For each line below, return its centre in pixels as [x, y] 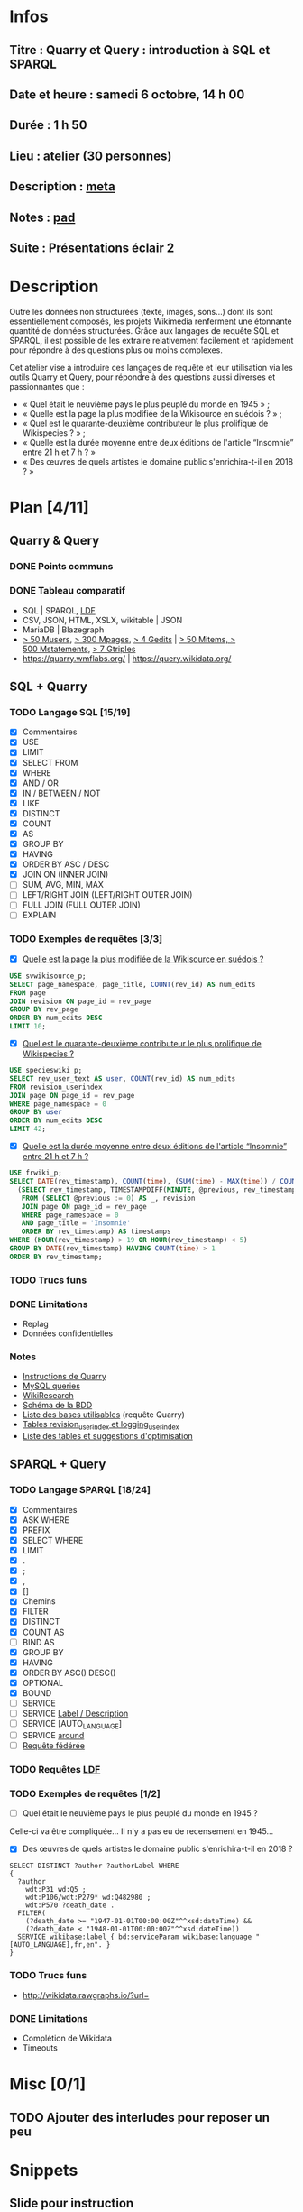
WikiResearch [48, 1396]
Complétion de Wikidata [67, 2038]
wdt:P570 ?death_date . [70, 1905]
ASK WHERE [46, 1520]
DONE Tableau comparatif [68, 591]
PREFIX [36, 1530]
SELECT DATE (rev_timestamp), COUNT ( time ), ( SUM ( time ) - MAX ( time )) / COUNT [155, 1182]
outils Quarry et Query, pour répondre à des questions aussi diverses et [142, 377]
